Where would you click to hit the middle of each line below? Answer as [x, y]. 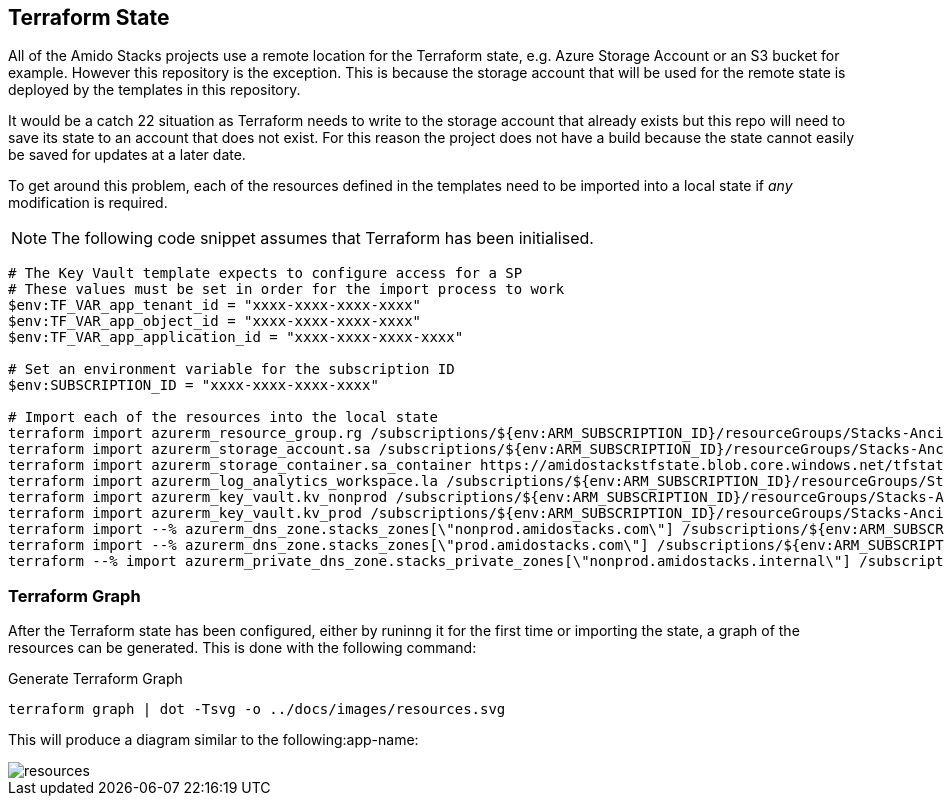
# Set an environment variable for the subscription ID [231, 369]
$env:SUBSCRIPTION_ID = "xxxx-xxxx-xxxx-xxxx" [193, 385]
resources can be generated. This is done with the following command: [242, 648]
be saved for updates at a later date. [127, 155]
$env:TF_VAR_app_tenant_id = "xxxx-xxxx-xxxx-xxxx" [215, 305]
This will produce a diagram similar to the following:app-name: [213, 740]
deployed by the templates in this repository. [154, 90]
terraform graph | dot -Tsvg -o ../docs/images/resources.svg [257, 709]
